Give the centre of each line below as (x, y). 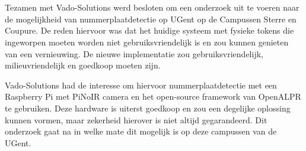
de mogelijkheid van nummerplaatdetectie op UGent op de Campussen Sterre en (151, 19)
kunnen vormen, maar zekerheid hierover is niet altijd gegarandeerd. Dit (136, 119)
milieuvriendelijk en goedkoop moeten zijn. (83, 65)
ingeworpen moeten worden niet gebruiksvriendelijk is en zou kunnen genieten (147, 42)
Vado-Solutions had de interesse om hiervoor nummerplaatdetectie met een (141, 85)
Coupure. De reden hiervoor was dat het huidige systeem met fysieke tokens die (149, 30)
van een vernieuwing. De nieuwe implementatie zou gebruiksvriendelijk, (134, 53)
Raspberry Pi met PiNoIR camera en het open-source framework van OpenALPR (153, 96)
